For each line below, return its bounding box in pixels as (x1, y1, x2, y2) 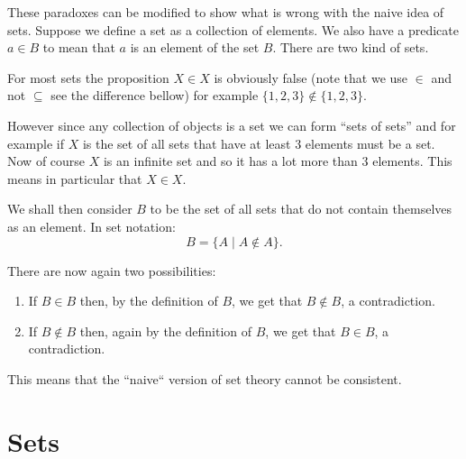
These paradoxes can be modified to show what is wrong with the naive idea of (7, 3, 444, 21)
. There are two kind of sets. (272, 38, 429, 57)
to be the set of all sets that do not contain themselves (150, 199, 452, 218)
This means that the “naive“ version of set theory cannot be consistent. (7, 369, 402, 388)
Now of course (7, 151, 86, 170)
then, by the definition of (79, 291, 218, 310)
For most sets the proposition (7, 68, 169, 87)
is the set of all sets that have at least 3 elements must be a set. (82, 133, 435, 152)
